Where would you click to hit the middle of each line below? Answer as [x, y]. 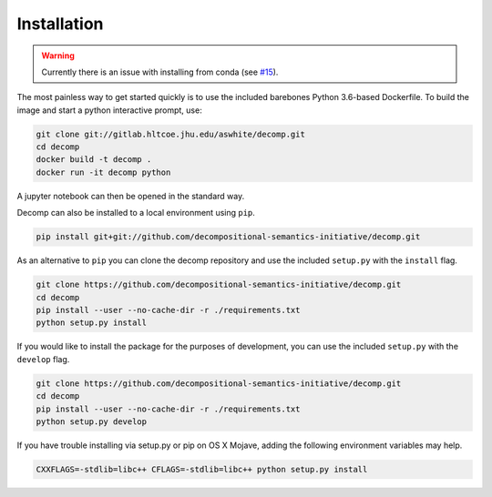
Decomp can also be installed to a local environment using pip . [136, 213]
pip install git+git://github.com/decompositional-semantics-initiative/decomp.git [228, 237]
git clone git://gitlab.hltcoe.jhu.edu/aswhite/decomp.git [170, 134]
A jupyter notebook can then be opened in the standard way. [131, 196]
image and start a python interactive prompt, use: [109, 110]
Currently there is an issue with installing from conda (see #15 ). [160, 72]
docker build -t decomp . [94, 160]
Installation [60, 24]
